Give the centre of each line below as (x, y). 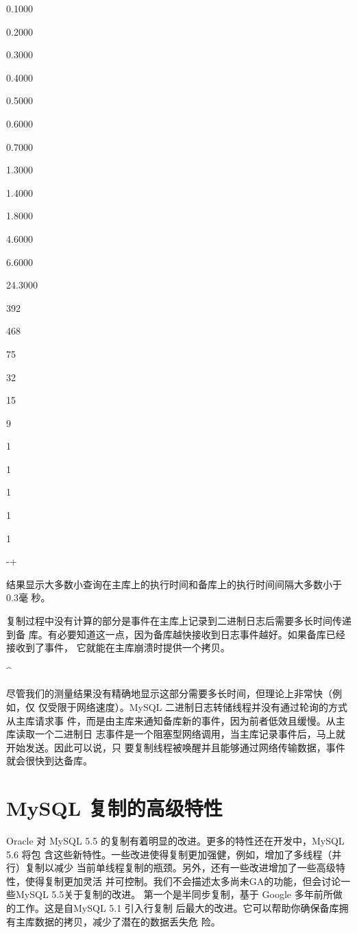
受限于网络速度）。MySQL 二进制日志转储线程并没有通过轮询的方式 (197, 707)
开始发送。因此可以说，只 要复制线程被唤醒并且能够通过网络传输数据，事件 (176, 747)
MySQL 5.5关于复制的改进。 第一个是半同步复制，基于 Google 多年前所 (174, 894)
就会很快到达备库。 (49, 761)
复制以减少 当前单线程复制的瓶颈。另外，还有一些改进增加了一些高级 (180, 868)
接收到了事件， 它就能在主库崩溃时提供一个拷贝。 (118, 647)
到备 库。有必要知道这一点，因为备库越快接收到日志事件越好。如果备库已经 (176, 634)
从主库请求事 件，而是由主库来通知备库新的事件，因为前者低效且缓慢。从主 (176, 720)
